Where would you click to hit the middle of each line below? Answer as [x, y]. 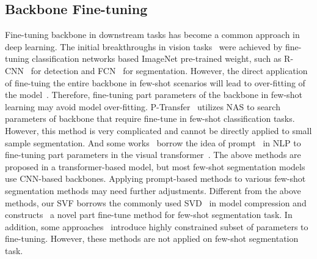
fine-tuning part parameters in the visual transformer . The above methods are [153, 155]
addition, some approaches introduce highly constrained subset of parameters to [157, 226]
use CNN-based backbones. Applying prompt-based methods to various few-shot [155, 178]
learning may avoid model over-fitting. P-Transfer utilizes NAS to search [143, 106]
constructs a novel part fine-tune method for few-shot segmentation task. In [149, 215]
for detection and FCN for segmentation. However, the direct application [169, 70]
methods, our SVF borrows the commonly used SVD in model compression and [156, 202]
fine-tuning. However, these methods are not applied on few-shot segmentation [152, 238]
